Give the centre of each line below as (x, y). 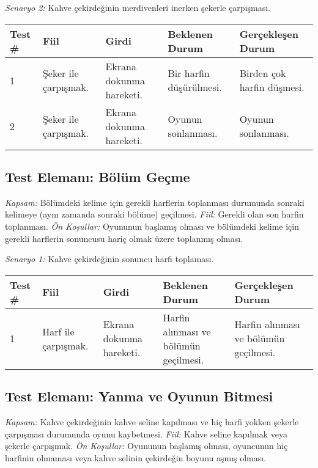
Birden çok (263, 73)
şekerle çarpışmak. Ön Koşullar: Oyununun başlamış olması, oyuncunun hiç (146, 446)
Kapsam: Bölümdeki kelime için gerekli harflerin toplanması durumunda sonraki (155, 202)
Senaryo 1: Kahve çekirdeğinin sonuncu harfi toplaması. (109, 259)
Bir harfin (189, 73)
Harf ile (58, 331)
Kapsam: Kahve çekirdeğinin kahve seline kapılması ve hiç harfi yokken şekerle (152, 421)
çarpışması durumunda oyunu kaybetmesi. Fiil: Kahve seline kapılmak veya (146, 433)
